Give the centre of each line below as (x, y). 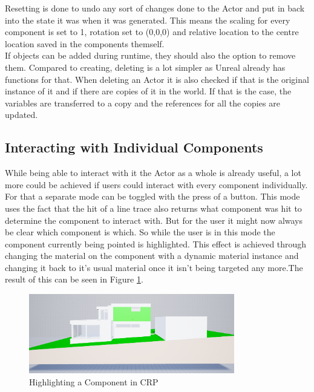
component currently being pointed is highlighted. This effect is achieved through (156, 243)
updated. (21, 115)
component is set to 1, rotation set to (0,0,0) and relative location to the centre (152, 32)
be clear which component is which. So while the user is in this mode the (140, 232)
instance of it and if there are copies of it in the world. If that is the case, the (148, 91)
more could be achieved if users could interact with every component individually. (156, 184)
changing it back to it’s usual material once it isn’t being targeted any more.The (154, 267)
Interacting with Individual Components (134, 147)
